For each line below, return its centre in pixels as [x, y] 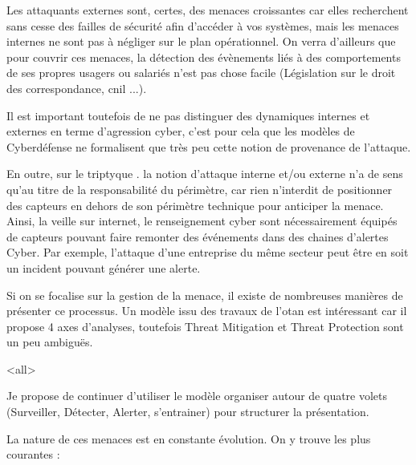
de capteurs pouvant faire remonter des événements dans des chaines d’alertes [198, 236]
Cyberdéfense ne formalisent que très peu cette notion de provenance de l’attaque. [209, 146]
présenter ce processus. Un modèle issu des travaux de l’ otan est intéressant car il [207, 311]
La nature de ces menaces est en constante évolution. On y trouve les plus [189, 438]
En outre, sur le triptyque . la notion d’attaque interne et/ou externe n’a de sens [205, 174]
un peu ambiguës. [50, 342]
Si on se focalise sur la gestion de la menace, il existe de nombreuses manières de [205, 295]
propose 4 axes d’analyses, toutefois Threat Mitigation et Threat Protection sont [205, 326]
